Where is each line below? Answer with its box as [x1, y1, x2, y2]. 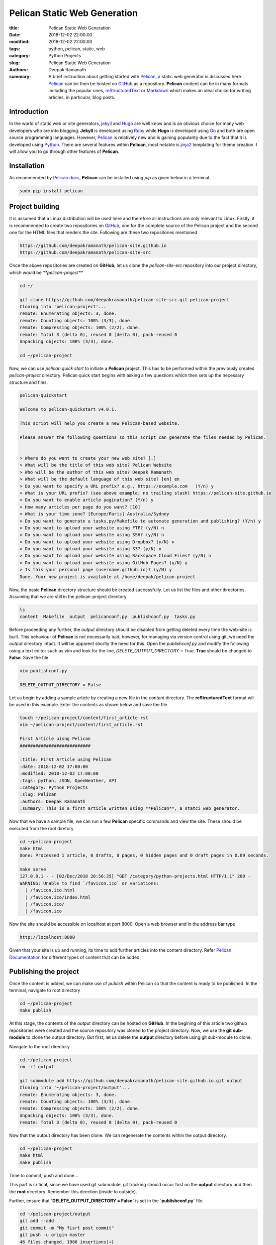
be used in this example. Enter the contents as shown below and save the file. [9, 702, 169, 708]
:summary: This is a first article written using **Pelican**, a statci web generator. [19, 806, 240, 811]
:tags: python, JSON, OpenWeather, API [19, 777, 117, 783]
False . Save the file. [9, 654, 50, 660]
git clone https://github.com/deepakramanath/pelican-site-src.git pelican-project [19, 297, 230, 302]
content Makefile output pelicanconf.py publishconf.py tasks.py [19, 614, 196, 620]
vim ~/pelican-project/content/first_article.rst [19, 722, 143, 728]
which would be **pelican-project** [9, 269, 83, 275]
